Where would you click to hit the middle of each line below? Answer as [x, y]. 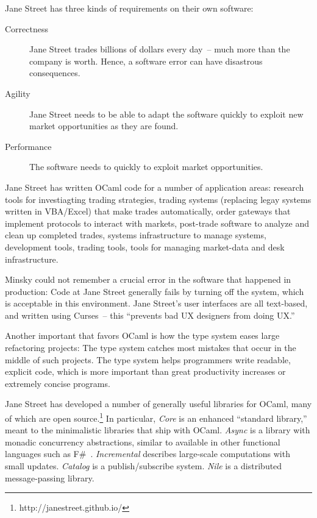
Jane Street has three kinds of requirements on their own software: [129, 8]
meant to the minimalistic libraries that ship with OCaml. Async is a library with [158, 430]
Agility [18, 93]
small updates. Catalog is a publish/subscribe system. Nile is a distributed [144, 466]
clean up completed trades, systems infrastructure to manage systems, [136, 235]
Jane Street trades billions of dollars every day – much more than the [160, 49]
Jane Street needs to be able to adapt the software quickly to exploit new [166, 114]
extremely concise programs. [58, 383]
